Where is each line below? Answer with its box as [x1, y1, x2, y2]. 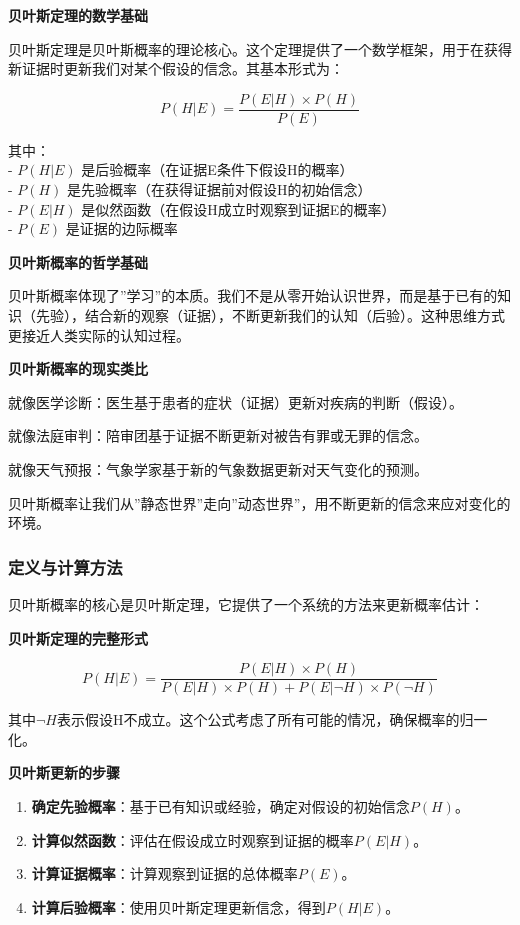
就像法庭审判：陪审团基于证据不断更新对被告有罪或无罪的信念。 [8, 425, 428, 446]
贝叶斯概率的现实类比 [8, 358, 148, 379]
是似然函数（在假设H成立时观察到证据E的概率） [81, 198, 396, 219]
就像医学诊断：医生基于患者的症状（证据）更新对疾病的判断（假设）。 [8, 391, 463, 412]
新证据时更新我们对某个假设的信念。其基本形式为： [8, 58, 344, 79]
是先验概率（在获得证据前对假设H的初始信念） [67, 179, 372, 200]
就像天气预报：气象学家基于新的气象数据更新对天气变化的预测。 [8, 458, 428, 479]
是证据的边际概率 [65, 218, 178, 239]
